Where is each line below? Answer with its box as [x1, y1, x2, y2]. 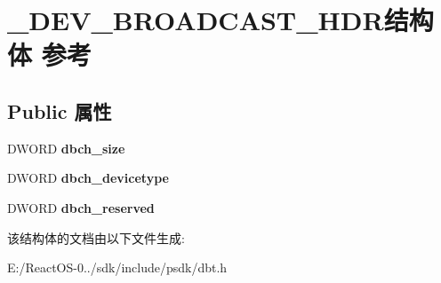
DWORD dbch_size [7, 138, 125, 157]
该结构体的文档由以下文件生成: [7, 228, 185, 247]
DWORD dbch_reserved [7, 198, 155, 216]
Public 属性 [7, 97, 112, 124]
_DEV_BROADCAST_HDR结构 [7, 2, 434, 38]
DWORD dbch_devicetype [7, 169, 169, 187]
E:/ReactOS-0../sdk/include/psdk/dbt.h [7, 258, 228, 277]
